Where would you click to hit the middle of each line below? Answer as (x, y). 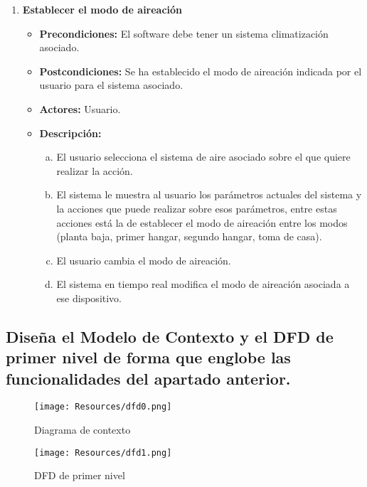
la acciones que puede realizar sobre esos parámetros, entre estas (197, 208)
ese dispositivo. (89, 298)
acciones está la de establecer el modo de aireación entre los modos (202, 222)
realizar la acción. (95, 170)
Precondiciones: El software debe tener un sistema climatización (184, 33)
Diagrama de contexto (83, 430)
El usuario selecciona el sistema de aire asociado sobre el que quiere (203, 157)
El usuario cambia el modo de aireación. (144, 260)
